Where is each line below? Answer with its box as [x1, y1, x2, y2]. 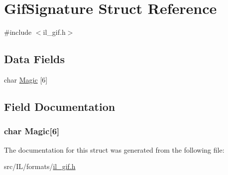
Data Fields [4, 51, 65, 67]
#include [4, 27, 32, 37]
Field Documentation [4, 98, 115, 114]
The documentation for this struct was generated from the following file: [4, 144, 225, 155]
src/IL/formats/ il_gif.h [4, 161, 76, 172]
